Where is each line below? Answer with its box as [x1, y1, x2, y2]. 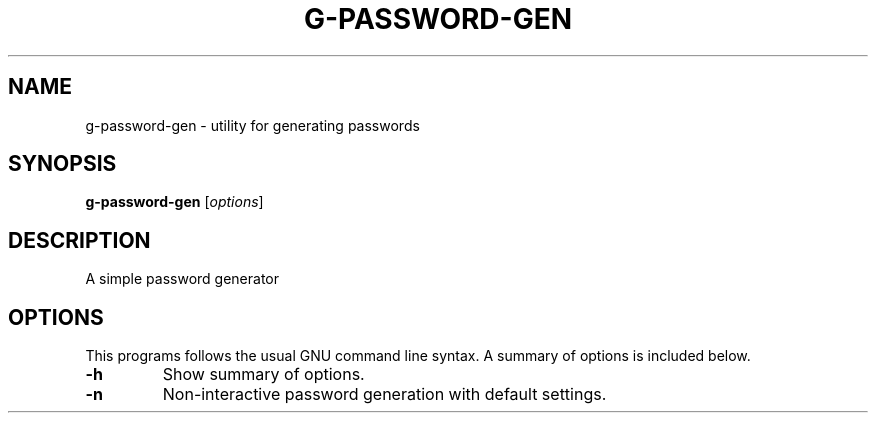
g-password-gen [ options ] [85, 193, 264, 211]
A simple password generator [85, 270, 280, 288]
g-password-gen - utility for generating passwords [85, 116, 420, 134]
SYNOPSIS [8, 151, 117, 177]
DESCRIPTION [8, 227, 151, 253]
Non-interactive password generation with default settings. [162, 384, 607, 405]
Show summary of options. [162, 364, 365, 385]
